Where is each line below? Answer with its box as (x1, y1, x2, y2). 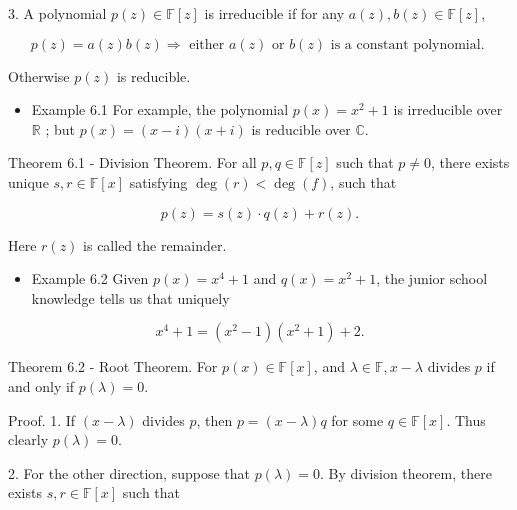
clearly (8, 429, 49, 450)
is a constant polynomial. (330, 37, 485, 52)
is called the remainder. (83, 234, 227, 255)
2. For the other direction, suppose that (8, 462, 250, 483)
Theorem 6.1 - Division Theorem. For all (8, 152, 257, 173)
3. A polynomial (8, 3, 107, 23)
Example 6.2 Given (31, 268, 149, 289)
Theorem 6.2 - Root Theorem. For (8, 356, 218, 377)
